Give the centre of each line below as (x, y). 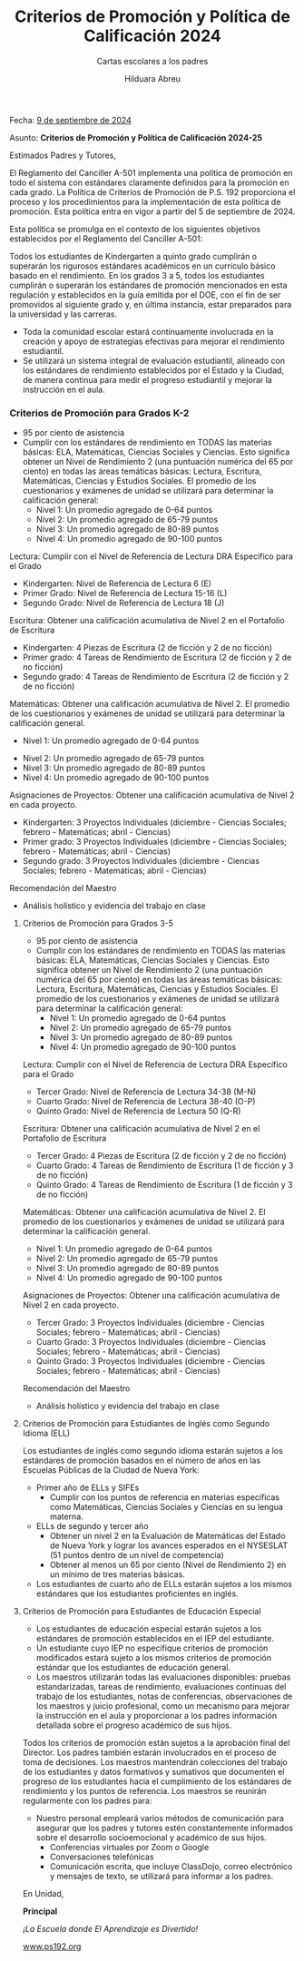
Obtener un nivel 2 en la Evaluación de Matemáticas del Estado (167, 1536)
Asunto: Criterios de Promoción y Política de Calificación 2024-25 (136, 137)
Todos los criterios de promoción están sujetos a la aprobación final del (156, 1743)
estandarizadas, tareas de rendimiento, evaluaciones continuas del (161, 1687)
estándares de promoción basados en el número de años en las (142, 1461)
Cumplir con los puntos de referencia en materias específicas (164, 1497)
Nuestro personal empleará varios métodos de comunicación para (160, 1819)
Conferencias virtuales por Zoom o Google (129, 1848)
